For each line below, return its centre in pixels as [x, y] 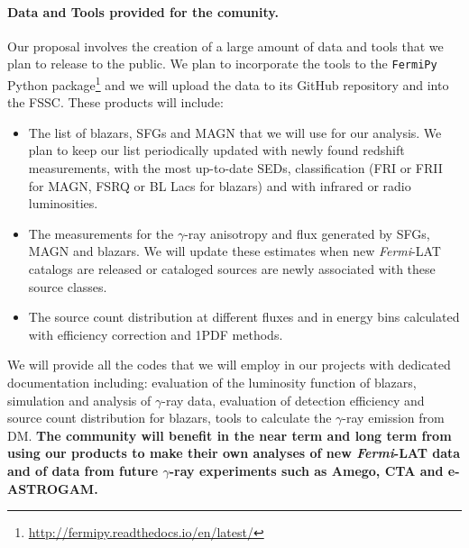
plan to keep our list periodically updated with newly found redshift [216, 150]
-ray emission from [393, 418]
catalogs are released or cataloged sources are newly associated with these [232, 269]
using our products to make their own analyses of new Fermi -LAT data [234, 453]
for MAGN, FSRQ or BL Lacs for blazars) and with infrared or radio [220, 185]
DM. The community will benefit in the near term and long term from [230, 435]
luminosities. [63, 203]
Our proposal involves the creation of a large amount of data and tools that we [225, 46]
